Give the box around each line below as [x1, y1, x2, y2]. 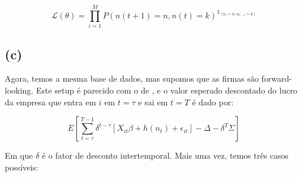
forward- [261, 72, 293, 85]
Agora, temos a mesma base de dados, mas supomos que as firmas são [5, 72, 259, 85]
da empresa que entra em [5, 95, 97, 108]
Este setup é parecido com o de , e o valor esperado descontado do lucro [36, 83, 298, 96]
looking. [5, 83, 34, 96]
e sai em [138, 95, 168, 108]
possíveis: [5, 160, 38, 173]
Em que [5, 149, 33, 162]
